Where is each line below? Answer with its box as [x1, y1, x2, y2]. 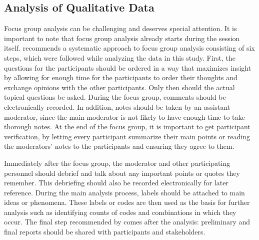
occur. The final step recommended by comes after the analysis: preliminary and [4, 216, 250, 227]
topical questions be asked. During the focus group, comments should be [4, 92, 226, 102]
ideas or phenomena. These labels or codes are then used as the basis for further [4, 197, 250, 207]
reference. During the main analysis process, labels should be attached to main [4, 187, 245, 197]
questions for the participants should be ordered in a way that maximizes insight [4, 62, 251, 73]
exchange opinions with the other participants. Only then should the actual [4, 82, 235, 92]
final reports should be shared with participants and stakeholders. [4, 226, 205, 237]
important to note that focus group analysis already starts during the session [4, 33, 240, 43]
